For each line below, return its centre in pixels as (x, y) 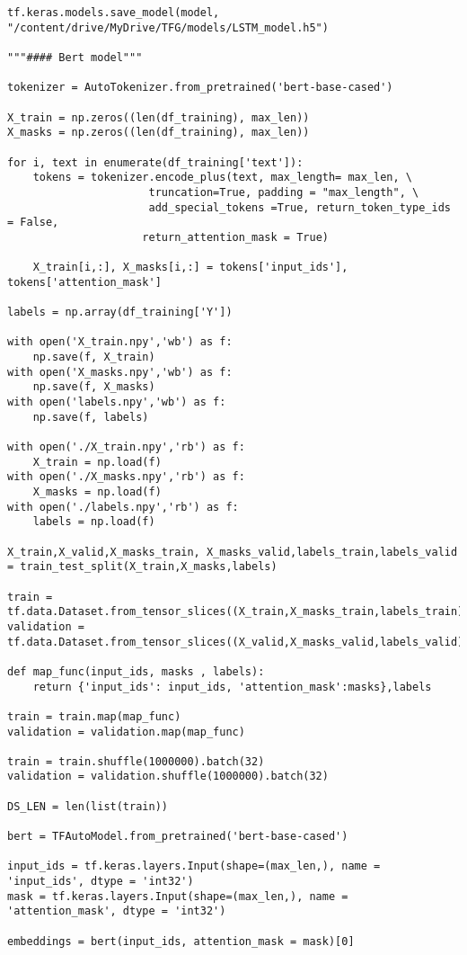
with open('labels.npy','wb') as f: (117, 402)
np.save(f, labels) (91, 417)
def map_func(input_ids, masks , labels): (136, 671)
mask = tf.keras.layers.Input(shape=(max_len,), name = (178, 896)
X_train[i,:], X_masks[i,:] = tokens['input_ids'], (190, 268)
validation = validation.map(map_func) (126, 732)
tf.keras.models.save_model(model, (114, 13)
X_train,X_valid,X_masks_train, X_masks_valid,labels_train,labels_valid (233, 552)
